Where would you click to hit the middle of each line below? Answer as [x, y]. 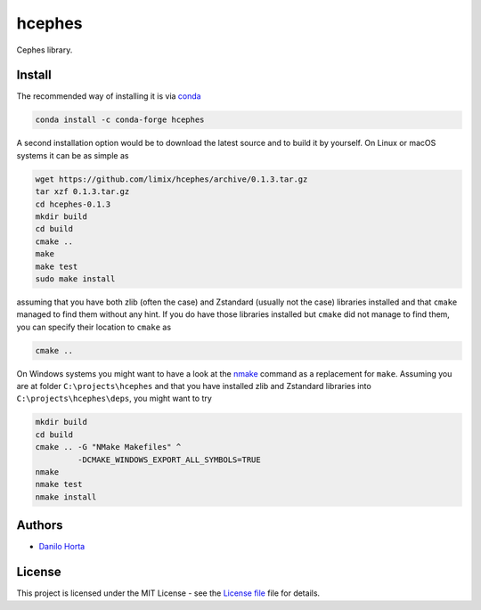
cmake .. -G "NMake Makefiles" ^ [108, 447]
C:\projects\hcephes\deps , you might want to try [114, 399]
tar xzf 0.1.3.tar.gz [82, 192]
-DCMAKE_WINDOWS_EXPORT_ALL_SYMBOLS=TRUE [169, 460]
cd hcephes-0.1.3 [73, 204]
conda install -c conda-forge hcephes [120, 120]
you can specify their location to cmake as [94, 327]
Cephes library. [45, 50]
